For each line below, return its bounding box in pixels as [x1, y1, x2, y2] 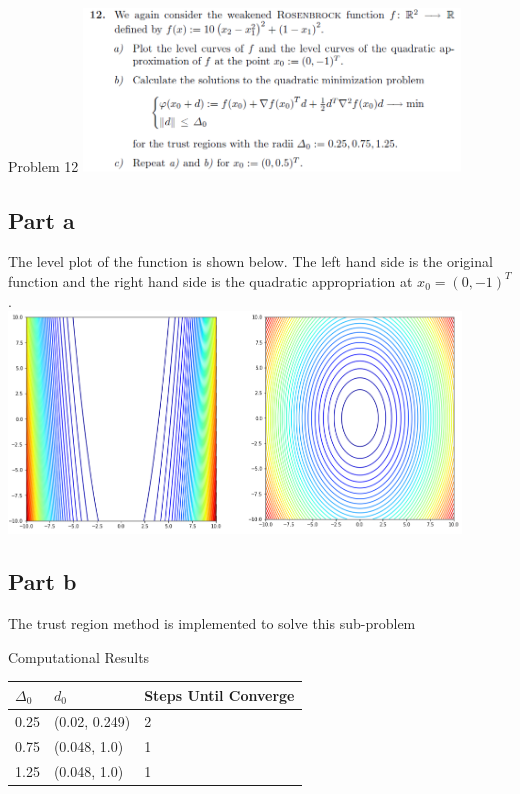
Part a [8, 204, 75, 235]
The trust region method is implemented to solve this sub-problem [8, 613, 416, 634]
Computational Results [8, 646, 150, 667]
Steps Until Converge [144, 684, 295, 705]
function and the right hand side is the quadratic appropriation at [8, 270, 413, 291]
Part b [8, 566, 77, 597]
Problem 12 [8, 155, 79, 176]
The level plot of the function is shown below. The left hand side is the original [8, 251, 493, 272]
